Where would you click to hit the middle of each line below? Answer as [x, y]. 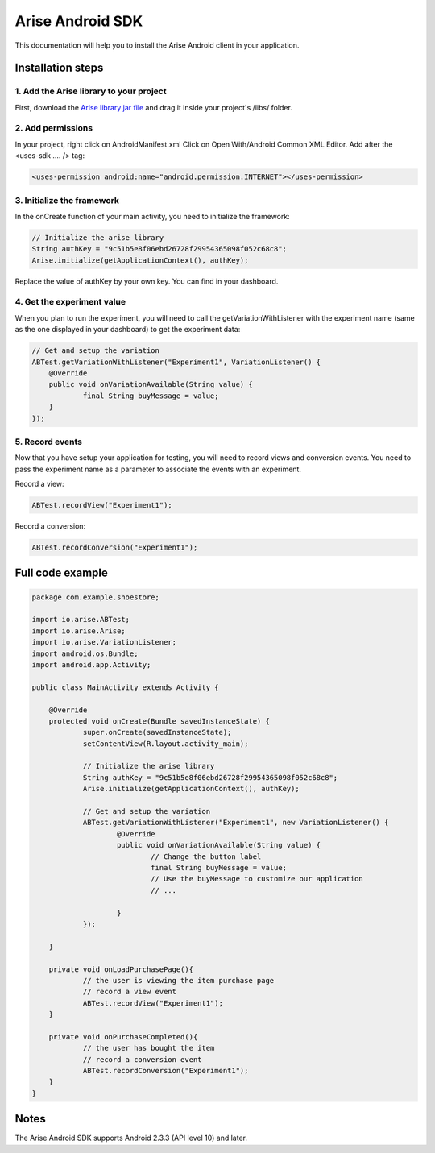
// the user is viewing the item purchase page [178, 980]
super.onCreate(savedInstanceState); [157, 732]
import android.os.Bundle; [85, 653]
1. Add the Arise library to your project [91, 91]
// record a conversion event [142, 1059]
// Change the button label [206, 856]
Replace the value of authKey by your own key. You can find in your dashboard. [147, 281]
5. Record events [48, 442]
